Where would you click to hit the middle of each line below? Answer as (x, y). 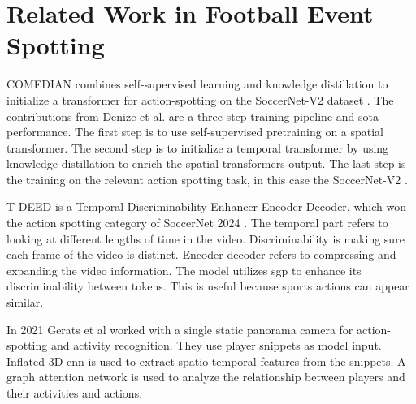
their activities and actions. (75, 393)
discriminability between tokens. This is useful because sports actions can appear (208, 286)
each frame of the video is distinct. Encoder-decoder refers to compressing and (201, 254)
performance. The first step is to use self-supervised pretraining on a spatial (195, 132)
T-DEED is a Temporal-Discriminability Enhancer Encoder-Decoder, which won (206, 206)
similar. (25, 302)
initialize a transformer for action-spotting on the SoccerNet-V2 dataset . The (200, 99)
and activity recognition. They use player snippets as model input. (216, 345)
